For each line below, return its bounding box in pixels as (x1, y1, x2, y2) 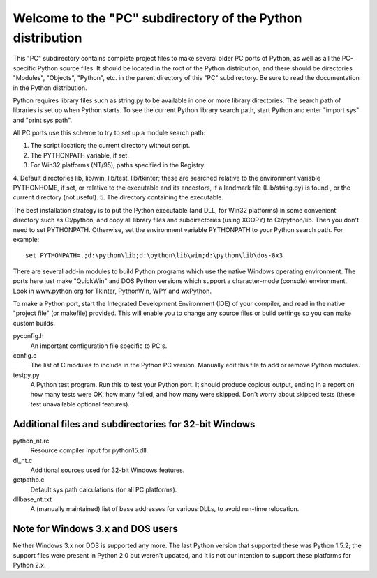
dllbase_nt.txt (13, 495, 52, 503)
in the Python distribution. (13, 84, 87, 92)
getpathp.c (13, 476, 45, 484)
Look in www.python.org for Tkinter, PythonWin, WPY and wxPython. (13, 287, 212, 295)
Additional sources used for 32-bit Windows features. (30, 466, 185, 474)
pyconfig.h (13, 332, 45, 340)
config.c (13, 351, 37, 359)
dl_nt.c (13, 456, 33, 464)
